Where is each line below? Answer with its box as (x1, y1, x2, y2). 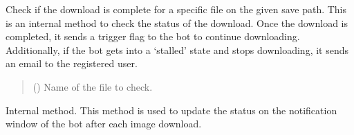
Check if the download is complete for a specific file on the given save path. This (6, 2, 347, 16)
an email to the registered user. (6, 56, 138, 71)
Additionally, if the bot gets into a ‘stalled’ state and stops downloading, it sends (6, 42, 349, 57)
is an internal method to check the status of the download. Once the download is (6, 15, 348, 30)
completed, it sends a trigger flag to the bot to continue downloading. (6, 29, 300, 44)
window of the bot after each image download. (6, 116, 202, 131)
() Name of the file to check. (32, 79, 153, 93)
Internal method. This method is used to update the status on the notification (6, 102, 337, 117)
